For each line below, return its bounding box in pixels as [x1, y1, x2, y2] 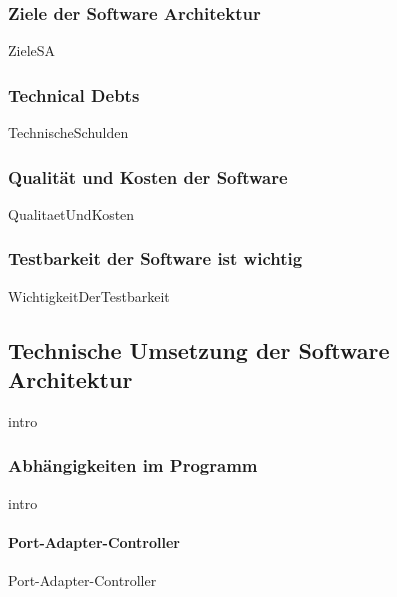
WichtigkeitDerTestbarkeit [8, 285, 170, 306]
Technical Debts [8, 82, 140, 107]
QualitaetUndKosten [8, 203, 135, 224]
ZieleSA [8, 40, 56, 61]
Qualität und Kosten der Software [8, 164, 288, 189]
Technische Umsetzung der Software [8, 334, 390, 365]
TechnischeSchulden [8, 122, 129, 143]
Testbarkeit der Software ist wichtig [8, 246, 303, 271]
